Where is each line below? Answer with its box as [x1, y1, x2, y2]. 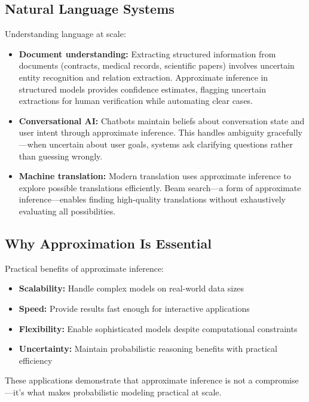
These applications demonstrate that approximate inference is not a [5, 374, 253, 386]
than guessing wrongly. [19, 149, 103, 162]
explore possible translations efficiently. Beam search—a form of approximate [19, 181, 301, 194]
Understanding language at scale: [5, 27, 126, 40]
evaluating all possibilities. [19, 204, 116, 217]
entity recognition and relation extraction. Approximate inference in [19, 70, 268, 83]
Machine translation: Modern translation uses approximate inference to [19, 170, 291, 182]
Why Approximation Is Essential [5, 234, 212, 252]
